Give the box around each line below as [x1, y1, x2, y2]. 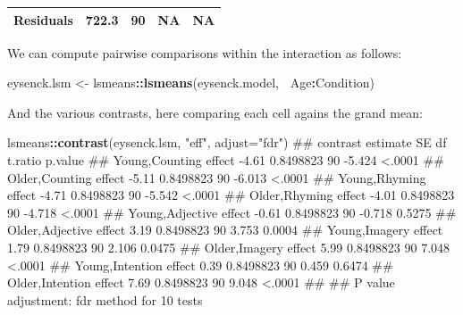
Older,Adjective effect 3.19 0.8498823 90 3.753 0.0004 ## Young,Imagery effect [7, 220, 443, 239]
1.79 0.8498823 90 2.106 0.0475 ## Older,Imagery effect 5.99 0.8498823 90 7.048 [7, 237, 450, 256]
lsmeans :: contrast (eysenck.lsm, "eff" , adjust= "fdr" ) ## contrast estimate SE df [7, 133, 447, 152]
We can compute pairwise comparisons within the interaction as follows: [7, 43, 402, 62]
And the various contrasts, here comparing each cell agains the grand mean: [7, 103, 423, 121]
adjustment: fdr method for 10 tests [7, 290, 203, 309]
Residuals [13, 10, 73, 29]
